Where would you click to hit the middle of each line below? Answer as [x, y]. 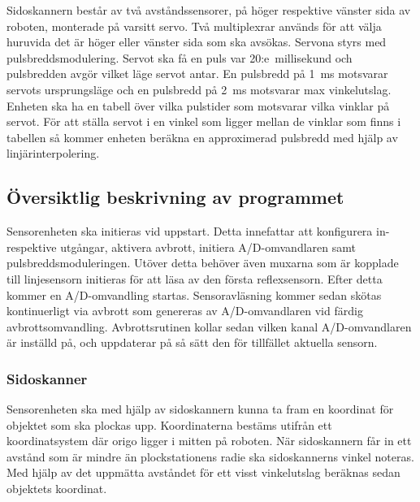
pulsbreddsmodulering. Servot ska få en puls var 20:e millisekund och [180, 57]
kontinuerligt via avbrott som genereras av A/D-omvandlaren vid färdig [185, 311]
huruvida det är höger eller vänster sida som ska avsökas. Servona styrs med [197, 42]
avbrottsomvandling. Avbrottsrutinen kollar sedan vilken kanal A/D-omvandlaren [209, 326]
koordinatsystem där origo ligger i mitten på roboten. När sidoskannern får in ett [209, 441]
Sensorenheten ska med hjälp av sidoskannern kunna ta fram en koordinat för [200, 409]
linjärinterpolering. [53, 153]
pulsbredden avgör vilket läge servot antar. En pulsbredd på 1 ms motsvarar [197, 74]
